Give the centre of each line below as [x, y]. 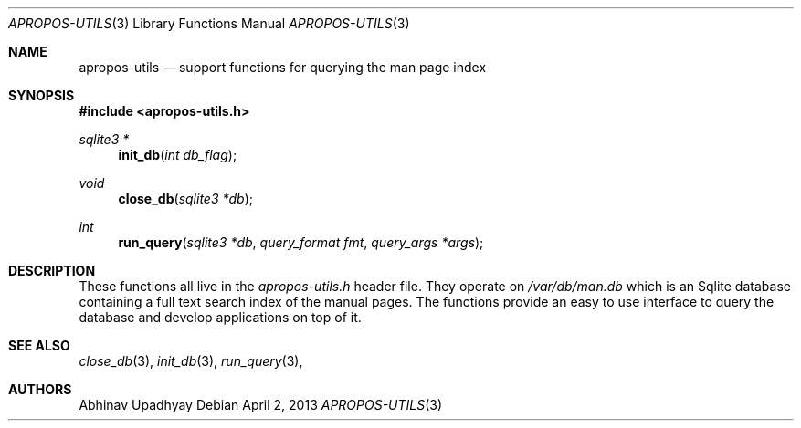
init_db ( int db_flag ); [178, 155]
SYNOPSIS [42, 95]
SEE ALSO [39, 345]
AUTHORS [40, 389]
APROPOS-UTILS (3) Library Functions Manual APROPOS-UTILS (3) [209, 23]
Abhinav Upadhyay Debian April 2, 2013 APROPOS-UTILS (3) [261, 405]
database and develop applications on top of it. [220, 317]
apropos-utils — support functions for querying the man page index [283, 67]
